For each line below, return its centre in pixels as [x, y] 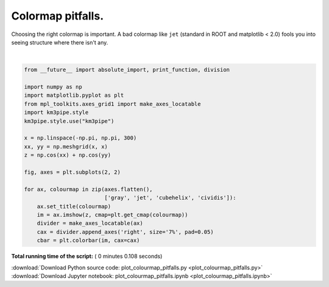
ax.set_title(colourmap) [74, 206]
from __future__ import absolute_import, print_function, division [127, 70]
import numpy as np [53, 87]
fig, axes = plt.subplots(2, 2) [73, 172]
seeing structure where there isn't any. [60, 42]
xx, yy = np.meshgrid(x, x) [66, 147]
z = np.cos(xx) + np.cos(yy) [68, 155]
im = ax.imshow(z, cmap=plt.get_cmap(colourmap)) [112, 214]
